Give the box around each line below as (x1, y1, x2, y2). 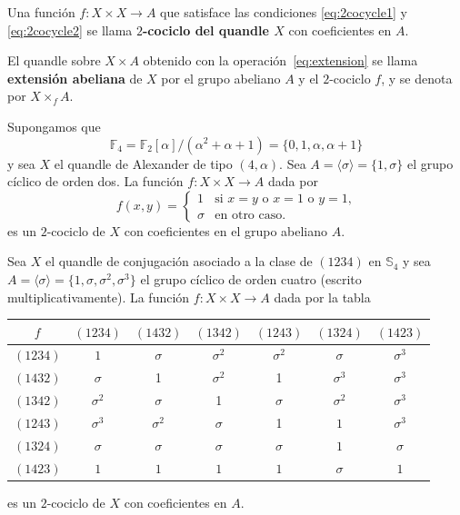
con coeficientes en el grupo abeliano (124, 221, 328, 240)
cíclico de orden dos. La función (7, 172, 184, 191)
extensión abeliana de (7, 68, 143, 87)
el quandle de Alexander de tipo (54, 154, 233, 173)
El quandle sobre (7, 51, 101, 70)
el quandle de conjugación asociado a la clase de (45, 252, 313, 271)
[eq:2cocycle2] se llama (7, 20, 133, 39)
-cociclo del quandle (143, 20, 269, 39)
